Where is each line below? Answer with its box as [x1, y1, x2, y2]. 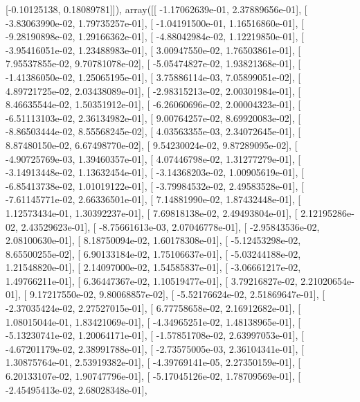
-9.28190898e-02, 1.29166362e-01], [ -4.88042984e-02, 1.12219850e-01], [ [6, 29, 304, 44]
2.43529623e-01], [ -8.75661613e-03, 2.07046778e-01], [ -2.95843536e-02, [21, 219, 320, 234]
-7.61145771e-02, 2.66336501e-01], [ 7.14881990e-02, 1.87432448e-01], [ [6, 192, 301, 207]
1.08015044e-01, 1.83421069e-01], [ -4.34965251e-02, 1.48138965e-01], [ [6, 314, 301, 329]
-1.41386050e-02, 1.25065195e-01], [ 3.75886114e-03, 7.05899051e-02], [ [6, 69, 301, 84]
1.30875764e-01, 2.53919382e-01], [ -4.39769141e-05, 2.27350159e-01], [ [6, 355, 301, 369]
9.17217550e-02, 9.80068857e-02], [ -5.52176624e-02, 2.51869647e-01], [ [29, 287, 325, 301]
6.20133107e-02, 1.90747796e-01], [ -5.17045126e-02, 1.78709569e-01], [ [6, 369, 301, 383]
